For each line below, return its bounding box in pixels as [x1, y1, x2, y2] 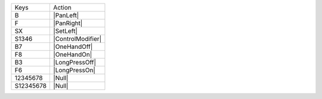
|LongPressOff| [53, 58, 97, 66]
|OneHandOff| [53, 42, 93, 51]
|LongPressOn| [53, 66, 95, 74]
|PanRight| [53, 19, 83, 27]
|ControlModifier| [53, 35, 102, 43]
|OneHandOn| [53, 51, 92, 58]
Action [53, 4, 72, 11]
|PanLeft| [53, 11, 79, 19]
